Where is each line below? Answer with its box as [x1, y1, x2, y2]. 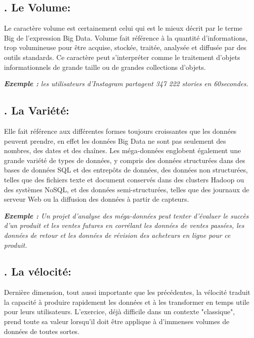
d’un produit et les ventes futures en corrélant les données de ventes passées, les [4, 220, 244, 230]
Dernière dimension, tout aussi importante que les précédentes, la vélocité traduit [4, 287, 251, 297]
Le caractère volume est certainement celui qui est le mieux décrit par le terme [4, 23, 243, 33]
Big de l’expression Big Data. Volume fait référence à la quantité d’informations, [4, 32, 248, 43]
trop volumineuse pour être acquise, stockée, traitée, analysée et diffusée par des [4, 42, 247, 53]
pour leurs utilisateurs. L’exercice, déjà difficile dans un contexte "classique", [4, 306, 235, 317]
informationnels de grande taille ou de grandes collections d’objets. [4, 61, 206, 72]
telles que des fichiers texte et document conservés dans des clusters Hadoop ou [4, 174, 244, 184]
